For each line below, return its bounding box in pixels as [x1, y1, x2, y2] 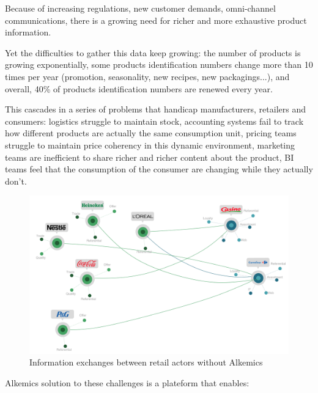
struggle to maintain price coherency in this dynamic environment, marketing [5, 138, 295, 151]
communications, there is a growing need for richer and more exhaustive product [5, 13, 307, 26]
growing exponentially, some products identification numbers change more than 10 [5, 58, 313, 71]
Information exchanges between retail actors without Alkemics [29, 356, 263, 369]
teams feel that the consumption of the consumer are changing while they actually [5, 163, 313, 175]
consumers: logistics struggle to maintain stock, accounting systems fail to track [5, 114, 304, 127]
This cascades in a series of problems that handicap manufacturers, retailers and [5, 103, 306, 116]
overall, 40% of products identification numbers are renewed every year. [5, 82, 273, 95]
